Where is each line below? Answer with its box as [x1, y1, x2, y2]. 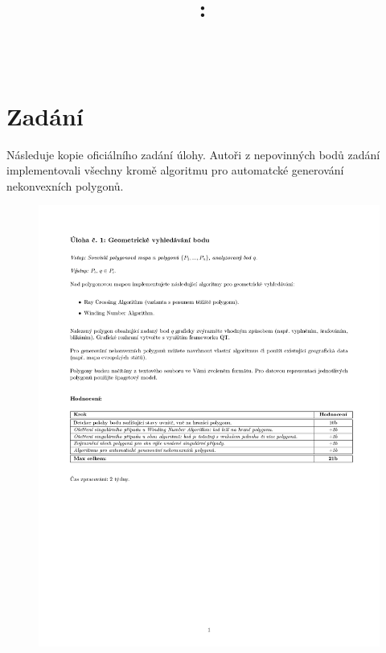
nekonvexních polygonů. [6, 177, 124, 194]
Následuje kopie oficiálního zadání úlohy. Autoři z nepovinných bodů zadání [6, 146, 380, 162]
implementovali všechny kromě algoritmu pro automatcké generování [6, 162, 344, 179]
